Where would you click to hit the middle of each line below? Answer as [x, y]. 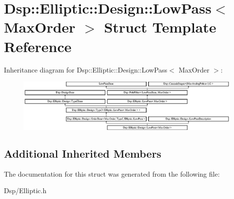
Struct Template [160, 27]
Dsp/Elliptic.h [25, 190]
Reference [38, 46]
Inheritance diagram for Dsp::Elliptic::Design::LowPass [86, 69]
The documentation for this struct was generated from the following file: [112, 174]
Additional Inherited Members [83, 154]
